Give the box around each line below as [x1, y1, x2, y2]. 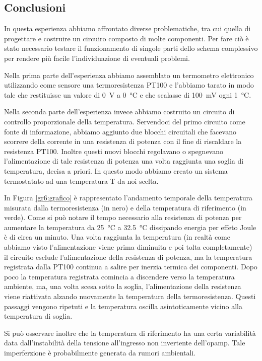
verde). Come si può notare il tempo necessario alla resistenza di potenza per [4, 212, 242, 223]
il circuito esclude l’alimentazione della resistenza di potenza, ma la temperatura [4, 251, 252, 262]
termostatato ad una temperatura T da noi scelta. [4, 175, 159, 186]
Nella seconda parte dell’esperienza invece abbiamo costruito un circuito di [4, 106, 235, 117]
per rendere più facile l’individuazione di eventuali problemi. [4, 52, 190, 63]
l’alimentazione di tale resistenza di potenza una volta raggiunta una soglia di [4, 156, 244, 166]
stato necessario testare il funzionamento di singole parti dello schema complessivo [4, 43, 258, 53]
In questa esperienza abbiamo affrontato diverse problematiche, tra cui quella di [4, 23, 251, 34]
